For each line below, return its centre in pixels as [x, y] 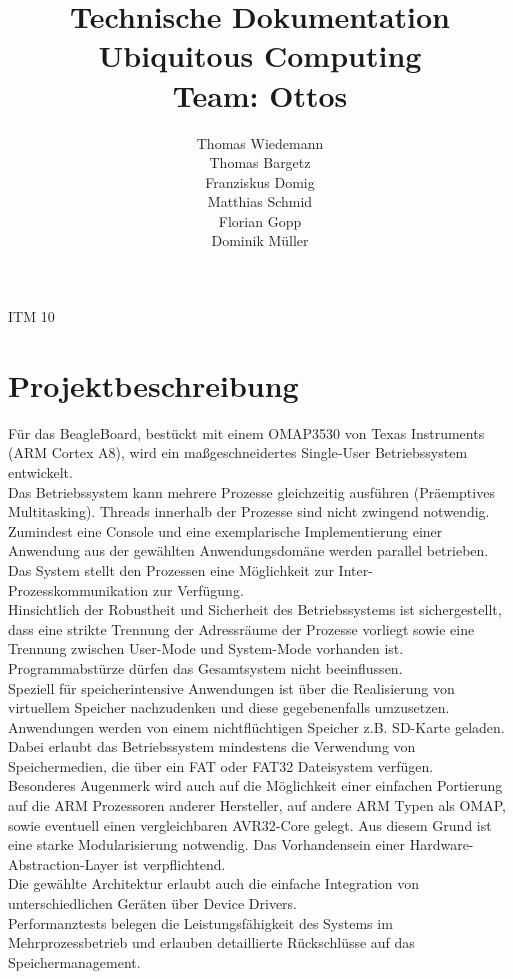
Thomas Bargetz [260, 162]
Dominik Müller [260, 240]
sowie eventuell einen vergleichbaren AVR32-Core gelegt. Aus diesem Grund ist [250, 824]
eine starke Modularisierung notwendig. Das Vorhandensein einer [207, 844]
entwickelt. [40, 471]
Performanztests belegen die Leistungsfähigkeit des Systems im [200, 922]
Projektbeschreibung [153, 384]
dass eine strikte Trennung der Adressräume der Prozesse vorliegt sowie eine [241, 628]
